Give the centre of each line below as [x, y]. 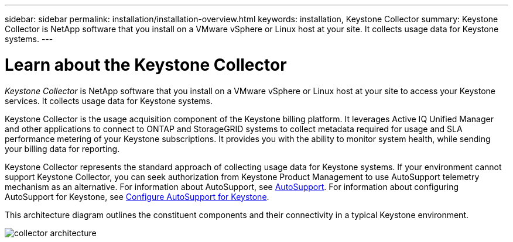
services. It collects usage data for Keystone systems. [109, 101]
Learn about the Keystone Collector [146, 65]
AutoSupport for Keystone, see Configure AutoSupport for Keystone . [137, 196]
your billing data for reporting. [62, 148]
